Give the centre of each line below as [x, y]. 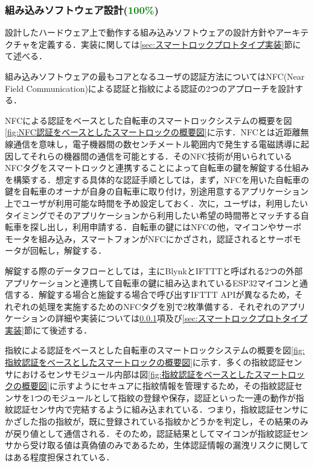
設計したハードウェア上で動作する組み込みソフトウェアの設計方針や [140, 32]
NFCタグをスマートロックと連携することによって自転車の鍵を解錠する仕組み [157, 168]
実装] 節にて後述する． [48, 330]
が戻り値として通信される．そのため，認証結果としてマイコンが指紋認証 [148, 433]
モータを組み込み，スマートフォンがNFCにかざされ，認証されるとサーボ [149, 238]
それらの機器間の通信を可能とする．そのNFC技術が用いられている [161, 156]
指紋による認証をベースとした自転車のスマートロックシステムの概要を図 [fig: [155, 350]
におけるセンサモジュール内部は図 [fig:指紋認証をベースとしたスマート [150, 374]
